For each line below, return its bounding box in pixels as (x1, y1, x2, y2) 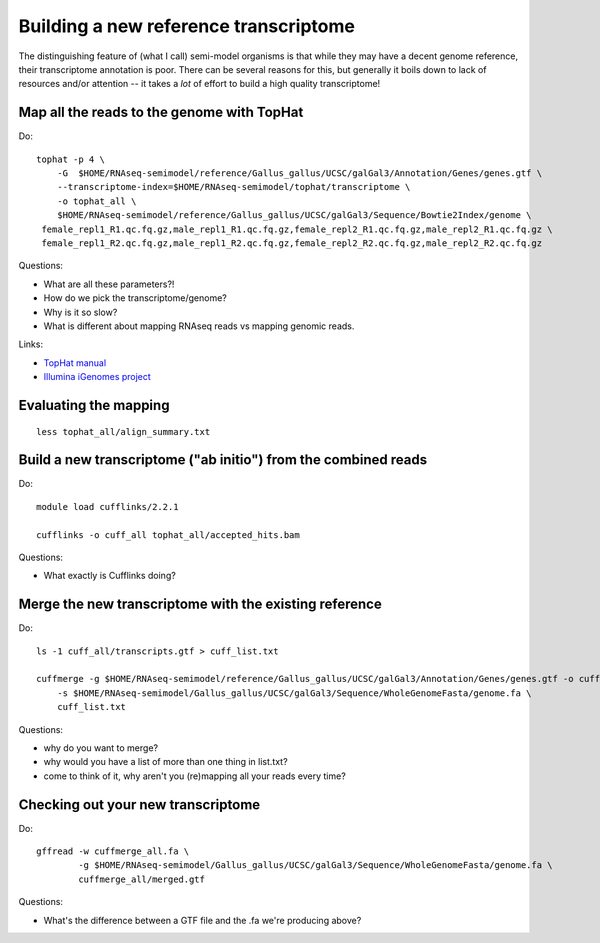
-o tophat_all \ (56, 195, 137, 207)
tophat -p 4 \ (36, 153, 105, 165)
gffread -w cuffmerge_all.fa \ (36, 846, 190, 857)
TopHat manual (43, 356, 107, 369)
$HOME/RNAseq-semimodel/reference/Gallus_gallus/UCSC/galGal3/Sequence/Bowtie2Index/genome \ (56, 210, 532, 221)
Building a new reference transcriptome (18, 15, 355, 37)
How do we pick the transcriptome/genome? (43, 292, 227, 304)
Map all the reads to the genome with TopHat (18, 104, 304, 121)
